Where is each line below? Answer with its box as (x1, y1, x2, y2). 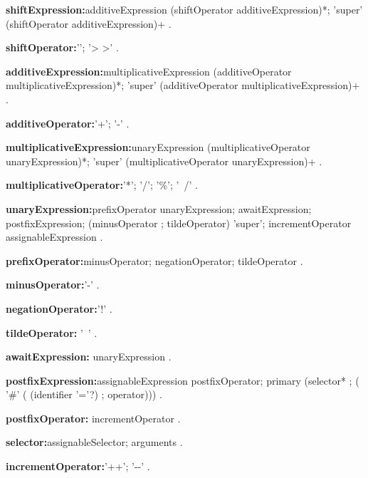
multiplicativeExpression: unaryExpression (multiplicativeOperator (6, 140, 310, 155)
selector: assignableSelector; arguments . (6, 435, 183, 450)
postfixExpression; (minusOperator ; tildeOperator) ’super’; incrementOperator (6, 215, 352, 230)
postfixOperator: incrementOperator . (6, 410, 181, 425)
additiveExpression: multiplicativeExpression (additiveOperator (6, 63, 292, 78)
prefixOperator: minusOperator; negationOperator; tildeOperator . (6, 253, 303, 268)
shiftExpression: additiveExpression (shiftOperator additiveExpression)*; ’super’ (6, 2, 363, 16)
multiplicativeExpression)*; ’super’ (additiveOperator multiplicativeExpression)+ (6, 78, 360, 93)
